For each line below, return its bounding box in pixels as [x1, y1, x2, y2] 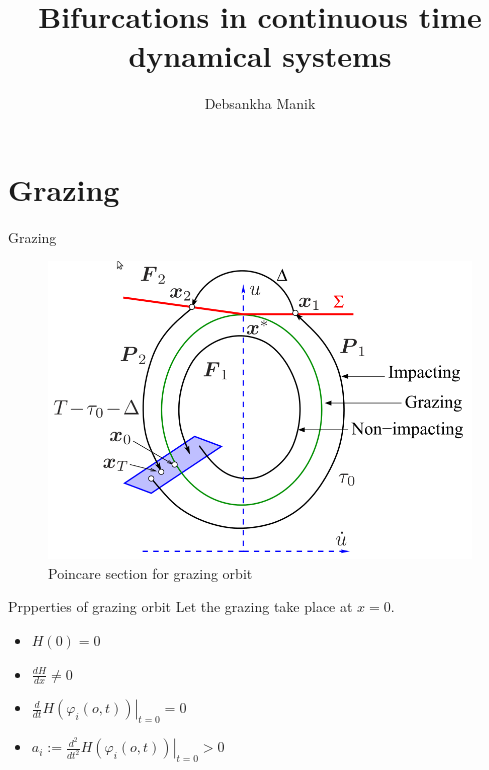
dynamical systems [128, 35, 392, 76]
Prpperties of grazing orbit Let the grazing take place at [8, 596, 353, 617]
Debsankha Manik [204, 93, 316, 114]
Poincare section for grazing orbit [48, 562, 253, 583]
